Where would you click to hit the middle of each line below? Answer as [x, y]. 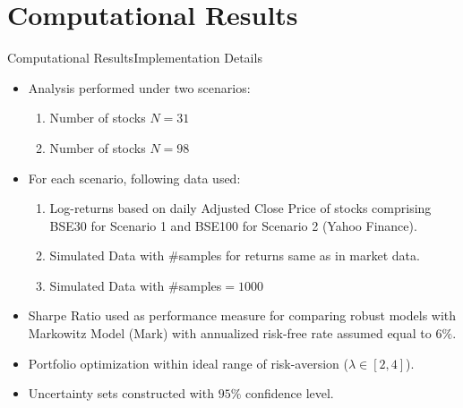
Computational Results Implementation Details [135, 58]
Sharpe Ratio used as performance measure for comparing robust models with [242, 315]
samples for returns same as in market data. [299, 255]
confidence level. [289, 393]
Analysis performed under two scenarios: [139, 87]
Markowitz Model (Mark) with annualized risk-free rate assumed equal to [230, 333]
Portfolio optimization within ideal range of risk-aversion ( [188, 363]
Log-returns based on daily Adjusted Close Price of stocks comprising [240, 208]
